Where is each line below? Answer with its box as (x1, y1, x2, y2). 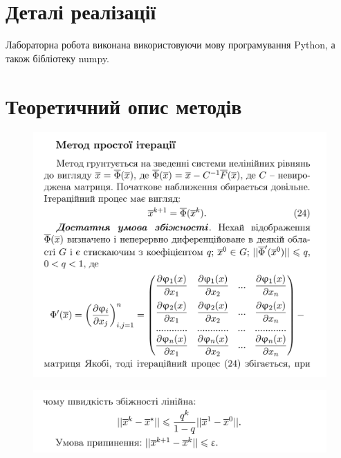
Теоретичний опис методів (6, 91, 242, 120)
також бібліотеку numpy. (6, 51, 110, 65)
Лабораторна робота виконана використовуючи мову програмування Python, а (6, 37, 335, 52)
